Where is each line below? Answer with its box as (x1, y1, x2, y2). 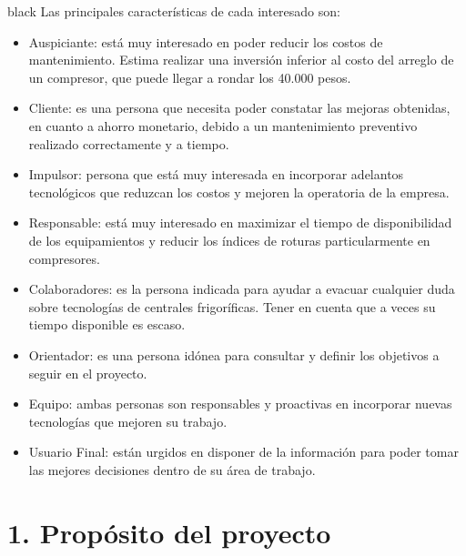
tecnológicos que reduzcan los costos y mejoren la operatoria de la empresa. (28, 182, 450, 201)
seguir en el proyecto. (28, 363, 147, 382)
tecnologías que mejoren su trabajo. (28, 411, 228, 430)
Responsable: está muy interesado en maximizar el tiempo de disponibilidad (28, 213, 452, 232)
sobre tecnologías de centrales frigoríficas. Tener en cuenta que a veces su (28, 297, 436, 316)
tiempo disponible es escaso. (28, 315, 186, 334)
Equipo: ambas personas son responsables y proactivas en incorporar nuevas (28, 394, 452, 413)
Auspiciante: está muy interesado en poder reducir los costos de (28, 32, 383, 51)
